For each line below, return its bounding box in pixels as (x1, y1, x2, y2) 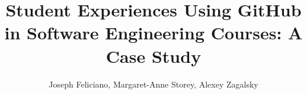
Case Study (105, 43, 202, 68)
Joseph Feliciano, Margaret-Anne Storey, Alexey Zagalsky (49, 78, 258, 90)
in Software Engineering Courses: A (4, 21, 303, 45)
